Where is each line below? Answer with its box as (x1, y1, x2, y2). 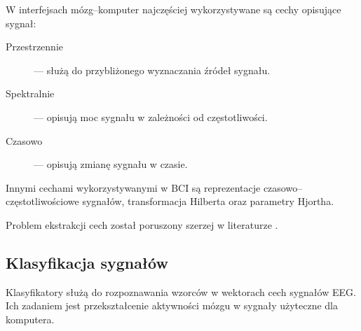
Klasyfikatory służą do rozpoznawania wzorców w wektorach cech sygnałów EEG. (6, 284, 356, 299)
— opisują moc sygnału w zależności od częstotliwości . (34, 109, 268, 124)
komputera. (6, 311, 55, 326)
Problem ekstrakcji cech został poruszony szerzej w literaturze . (6, 217, 278, 232)
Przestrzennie (6, 39, 64, 54)
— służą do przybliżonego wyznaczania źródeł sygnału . (34, 62, 271, 77)
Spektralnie (6, 86, 55, 101)
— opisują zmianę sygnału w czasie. (34, 157, 188, 171)
